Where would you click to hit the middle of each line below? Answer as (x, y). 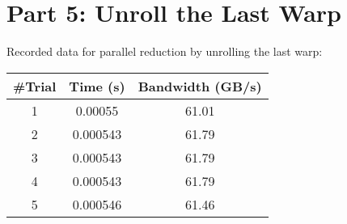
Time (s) (97, 86)
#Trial (35, 86)
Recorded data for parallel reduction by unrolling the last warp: (165, 51)
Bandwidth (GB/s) (200, 86)
